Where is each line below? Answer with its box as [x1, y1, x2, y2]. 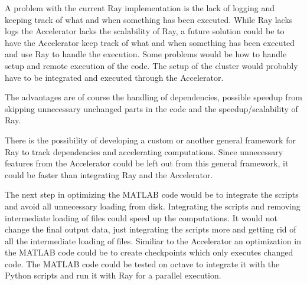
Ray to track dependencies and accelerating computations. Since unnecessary [5, 145, 283, 158]
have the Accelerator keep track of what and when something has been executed [5, 36, 295, 48]
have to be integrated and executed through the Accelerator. [5, 71, 224, 83]
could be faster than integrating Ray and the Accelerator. [5, 168, 213, 181]
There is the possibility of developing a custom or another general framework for [5, 133, 296, 146]
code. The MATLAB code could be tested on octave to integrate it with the [5, 257, 280, 270]
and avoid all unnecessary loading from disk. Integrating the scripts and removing [5, 199, 301, 212]
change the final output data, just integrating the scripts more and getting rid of [5, 223, 296, 235]
